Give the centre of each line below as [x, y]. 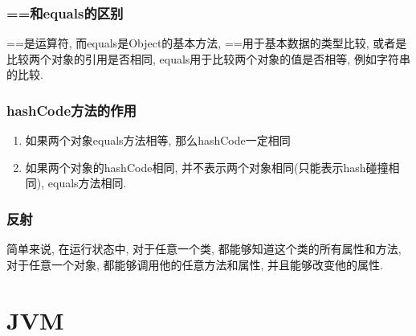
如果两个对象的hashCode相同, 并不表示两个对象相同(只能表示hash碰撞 [207, 167]
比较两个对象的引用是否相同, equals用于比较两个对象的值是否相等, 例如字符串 [208, 58]
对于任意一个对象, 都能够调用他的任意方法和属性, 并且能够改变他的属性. [195, 264]
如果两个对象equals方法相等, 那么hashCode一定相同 [158, 140]
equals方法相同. [87, 183]
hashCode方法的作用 [71, 110]
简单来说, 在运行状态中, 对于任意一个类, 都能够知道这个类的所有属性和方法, [204, 249]
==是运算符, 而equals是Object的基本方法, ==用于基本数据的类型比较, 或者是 [207, 43]
